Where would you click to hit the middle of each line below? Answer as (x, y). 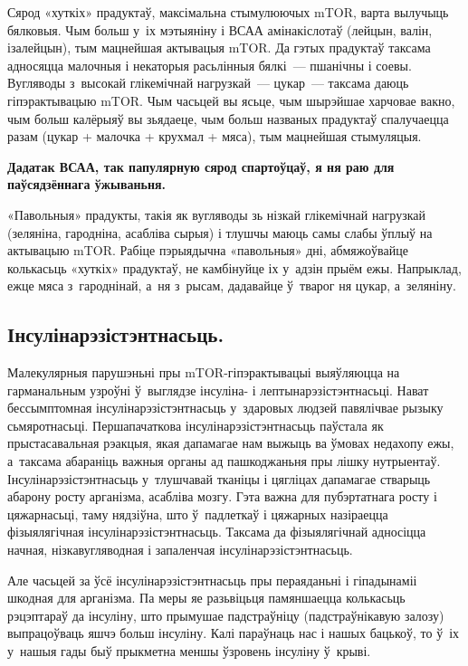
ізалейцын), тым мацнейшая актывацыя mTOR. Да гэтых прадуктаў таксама (219, 48)
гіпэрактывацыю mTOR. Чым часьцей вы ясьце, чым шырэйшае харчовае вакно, (231, 100)
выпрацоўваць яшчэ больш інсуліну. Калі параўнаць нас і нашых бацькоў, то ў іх (234, 633)
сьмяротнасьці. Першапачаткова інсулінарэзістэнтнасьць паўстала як (196, 425)
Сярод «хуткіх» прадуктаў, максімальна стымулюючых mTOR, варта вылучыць (228, 12)
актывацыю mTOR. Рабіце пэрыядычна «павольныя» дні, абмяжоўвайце (208, 250)
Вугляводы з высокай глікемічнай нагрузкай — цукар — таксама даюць (208, 83)
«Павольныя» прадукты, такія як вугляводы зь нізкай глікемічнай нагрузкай (216, 214)
